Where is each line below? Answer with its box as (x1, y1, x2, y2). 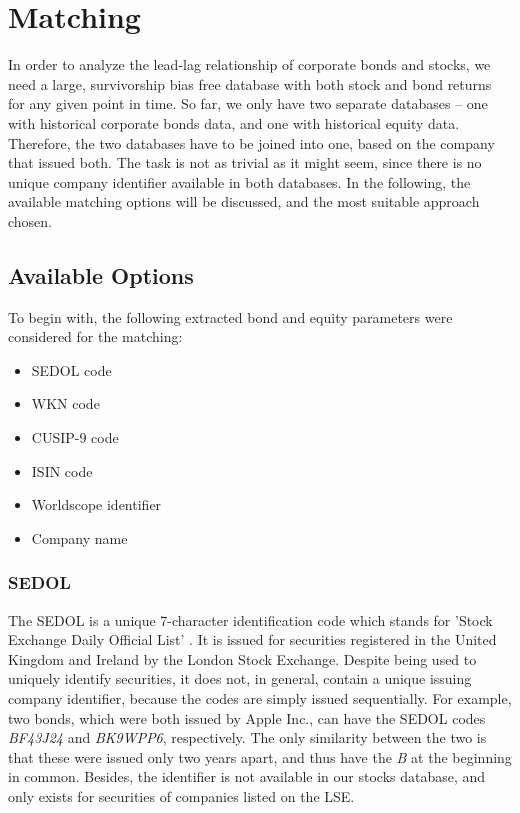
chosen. (8, 210, 53, 231)
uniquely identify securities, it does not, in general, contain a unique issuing (8, 668, 472, 689)
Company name (31, 527, 128, 548)
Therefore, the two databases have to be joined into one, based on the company (8, 132, 495, 153)
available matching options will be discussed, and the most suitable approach (8, 191, 480, 212)
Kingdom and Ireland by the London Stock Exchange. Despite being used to (8, 648, 477, 669)
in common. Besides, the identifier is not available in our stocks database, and (8, 766, 486, 787)
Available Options (8, 259, 194, 290)
